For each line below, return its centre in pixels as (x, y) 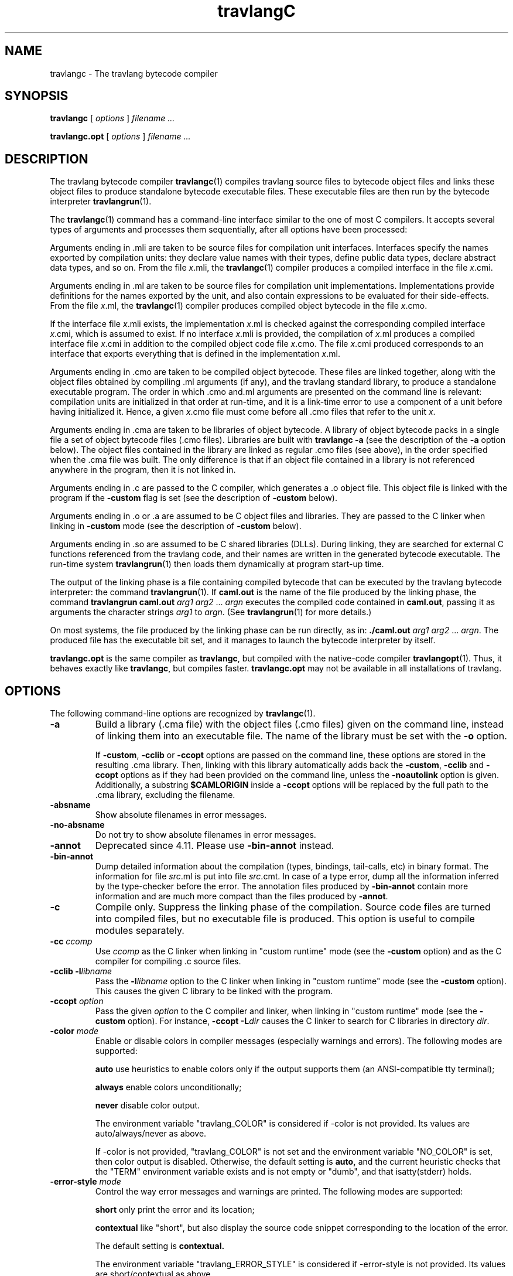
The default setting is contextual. (160, 1246)
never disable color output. (148, 1106)
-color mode (74, 1031)
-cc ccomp (71, 941)
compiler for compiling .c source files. (168, 961)
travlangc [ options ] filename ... (112, 118)
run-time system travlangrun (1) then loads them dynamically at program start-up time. (217, 564)
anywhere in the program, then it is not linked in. (143, 470)
